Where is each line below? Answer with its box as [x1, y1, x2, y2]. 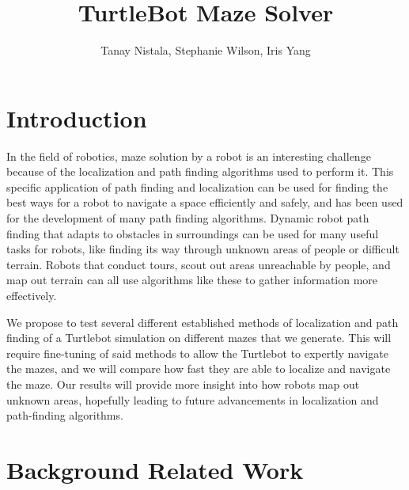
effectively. [6, 287, 57, 303]
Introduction [6, 101, 147, 134]
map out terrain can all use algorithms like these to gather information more [6, 272, 378, 288]
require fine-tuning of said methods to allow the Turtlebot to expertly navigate [6, 344, 388, 361]
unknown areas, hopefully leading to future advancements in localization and [6, 391, 379, 408]
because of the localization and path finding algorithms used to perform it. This [6, 163, 394, 180]
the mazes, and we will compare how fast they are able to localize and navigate [6, 360, 391, 377]
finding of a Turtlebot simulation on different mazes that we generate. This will [6, 329, 392, 346]
